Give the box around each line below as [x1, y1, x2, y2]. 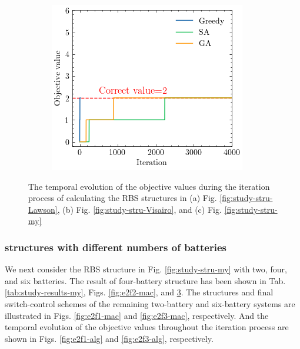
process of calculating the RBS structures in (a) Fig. [28, 192, 217, 204]
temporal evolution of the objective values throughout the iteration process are [5, 321, 289, 333]
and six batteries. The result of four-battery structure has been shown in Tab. [5, 274, 286, 287]
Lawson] [28, 203, 58, 215]
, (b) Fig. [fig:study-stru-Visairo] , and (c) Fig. [57, 203, 222, 215]
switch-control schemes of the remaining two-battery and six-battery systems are [5, 297, 295, 310]
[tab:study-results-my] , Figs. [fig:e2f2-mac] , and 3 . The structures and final [5, 286, 274, 298]
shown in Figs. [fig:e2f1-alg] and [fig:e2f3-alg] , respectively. [5, 332, 214, 344]
